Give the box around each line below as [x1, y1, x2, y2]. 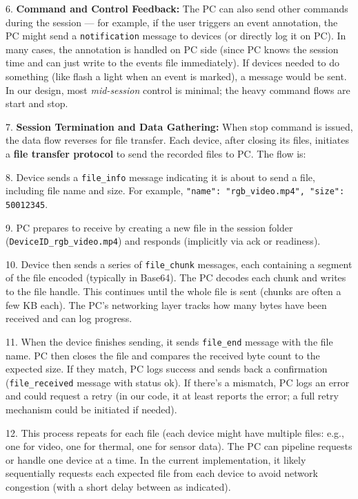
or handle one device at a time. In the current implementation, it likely [6, 452, 306, 467]
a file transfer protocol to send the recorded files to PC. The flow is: [6, 147, 306, 160]
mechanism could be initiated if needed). [6, 402, 177, 416]
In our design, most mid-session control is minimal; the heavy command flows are [6, 82, 350, 97]
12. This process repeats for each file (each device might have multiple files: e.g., [6, 425, 344, 440]
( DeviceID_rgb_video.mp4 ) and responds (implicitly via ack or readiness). [6, 234, 321, 248]
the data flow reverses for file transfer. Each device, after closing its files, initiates [6, 133, 349, 147]
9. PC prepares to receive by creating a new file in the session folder [6, 220, 293, 234]
